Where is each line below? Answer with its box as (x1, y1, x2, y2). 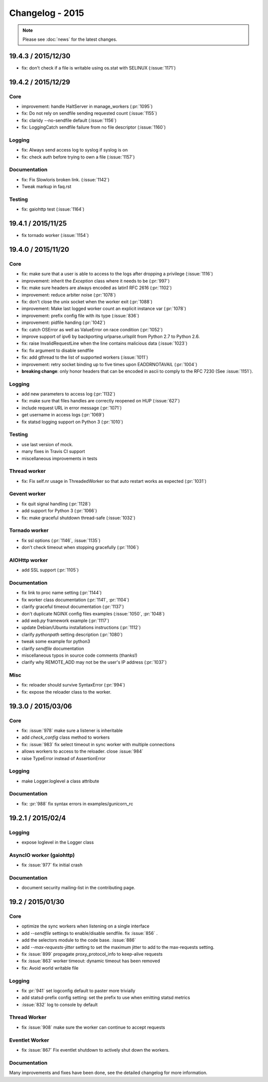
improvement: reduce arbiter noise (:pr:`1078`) (21, 292, 116, 298)
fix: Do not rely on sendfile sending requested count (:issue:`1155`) (21, 110, 157, 116)
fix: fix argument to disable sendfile (21, 347, 94, 353)
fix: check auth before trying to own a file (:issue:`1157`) (21, 154, 135, 160)
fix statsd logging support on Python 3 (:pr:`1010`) (21, 419, 124, 425)
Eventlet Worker (9, 1036, 50, 1043)
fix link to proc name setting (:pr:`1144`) (21, 590, 102, 596)
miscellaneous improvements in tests (21, 455, 98, 462)
